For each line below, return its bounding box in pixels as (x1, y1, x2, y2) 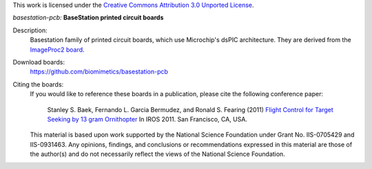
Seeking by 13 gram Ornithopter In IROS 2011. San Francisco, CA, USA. (47, 115, 248, 123)
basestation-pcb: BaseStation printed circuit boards (12, 14, 164, 22)
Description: (12, 26, 48, 34)
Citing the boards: (12, 80, 64, 89)
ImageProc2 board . (30, 45, 85, 54)
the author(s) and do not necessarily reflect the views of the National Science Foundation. (30, 150, 285, 158)
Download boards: (12, 58, 65, 66)
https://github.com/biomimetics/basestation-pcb (30, 67, 169, 76)
